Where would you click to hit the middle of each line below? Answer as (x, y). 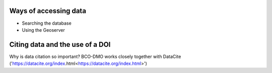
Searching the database (47, 23)
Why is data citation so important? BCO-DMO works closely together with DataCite (95, 56)
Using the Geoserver (44, 30)
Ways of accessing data (48, 11)
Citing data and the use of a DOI (60, 45)
